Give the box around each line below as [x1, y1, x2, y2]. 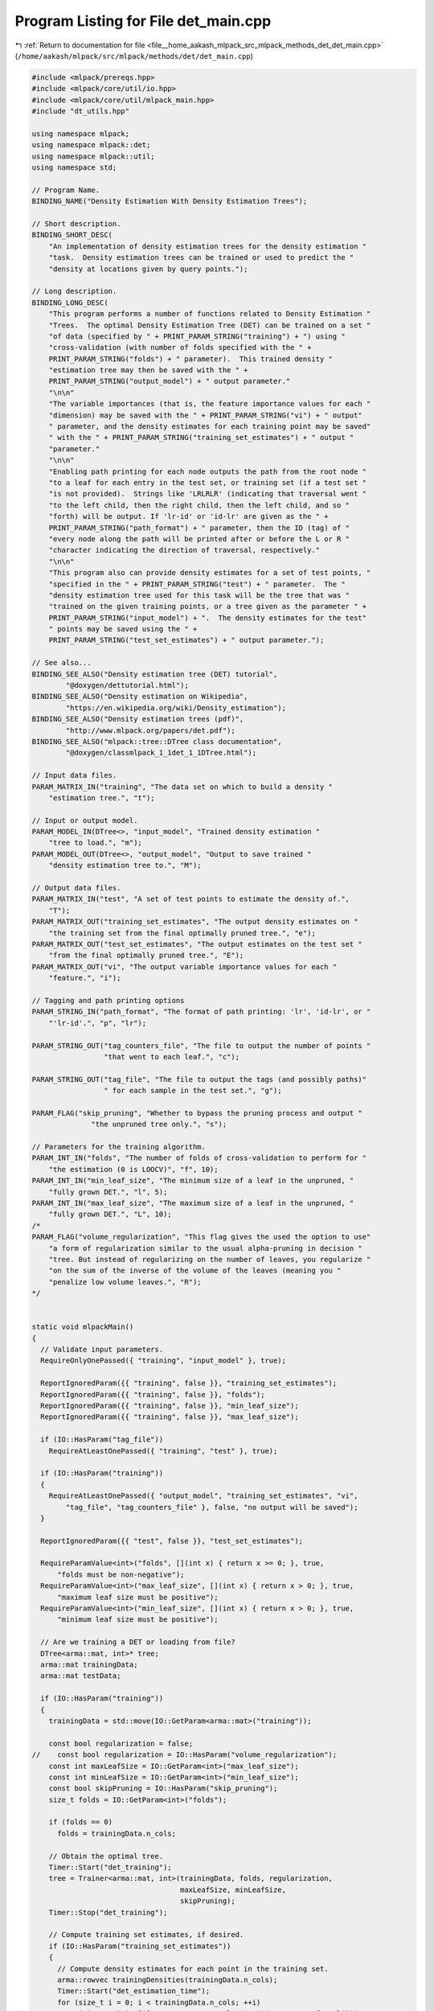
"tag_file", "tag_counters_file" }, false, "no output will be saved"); [65, 1503, 358, 1511]
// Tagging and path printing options [31, 996, 185, 1005]
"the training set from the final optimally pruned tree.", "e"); [48, 928, 317, 937]
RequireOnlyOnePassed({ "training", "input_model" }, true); [40, 1356, 287, 1365]
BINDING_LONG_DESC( [31, 298, 108, 307]
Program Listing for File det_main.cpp [14, 12, 272, 30]
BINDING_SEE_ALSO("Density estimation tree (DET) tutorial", [31, 669, 278, 679]
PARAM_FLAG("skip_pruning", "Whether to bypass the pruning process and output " [31, 1108, 363, 1117]
